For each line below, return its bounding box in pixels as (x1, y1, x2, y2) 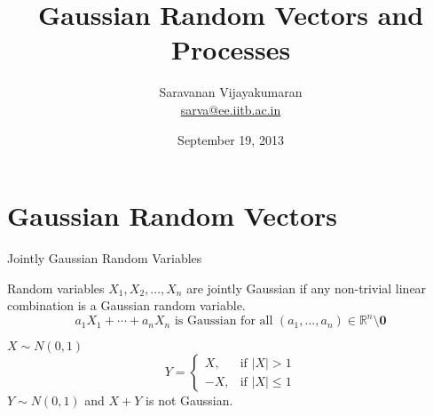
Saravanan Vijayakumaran (159, 83, 303, 101)
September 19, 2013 (177, 130, 284, 148)
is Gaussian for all (174, 315, 273, 328)
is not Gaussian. (146, 391, 233, 410)
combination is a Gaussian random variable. (7, 296, 246, 315)
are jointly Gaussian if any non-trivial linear (186, 278, 427, 297)
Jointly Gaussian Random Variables (7, 249, 202, 268)
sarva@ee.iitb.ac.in (180, 100, 281, 118)
